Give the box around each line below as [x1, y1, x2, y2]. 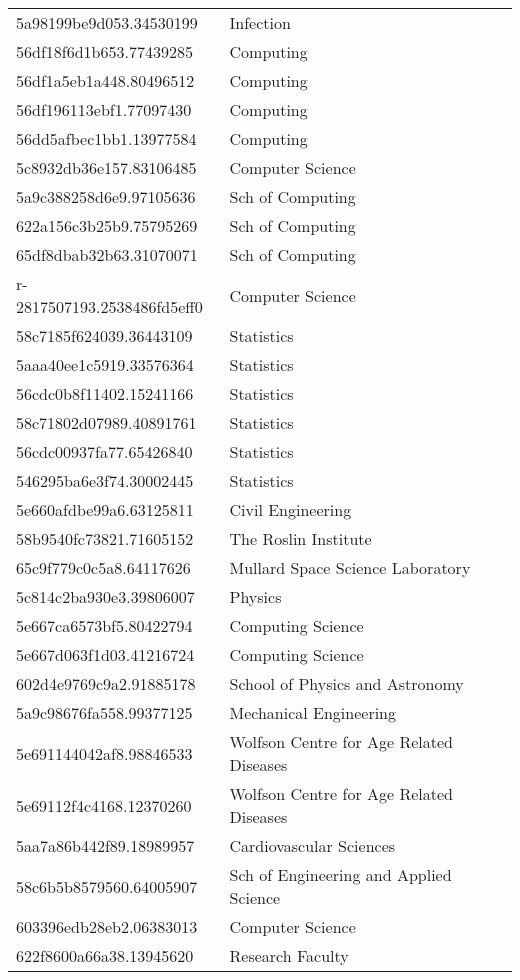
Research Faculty [229, 944, 349, 967]
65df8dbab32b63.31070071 [16, 243, 198, 266]
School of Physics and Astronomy [229, 672, 464, 695]
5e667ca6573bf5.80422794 [16, 614, 193, 637]
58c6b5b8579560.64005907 [16, 874, 198, 898]
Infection [229, 11, 291, 34]
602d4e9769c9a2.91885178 [16, 672, 196, 695]
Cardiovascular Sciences [229, 834, 396, 857]
